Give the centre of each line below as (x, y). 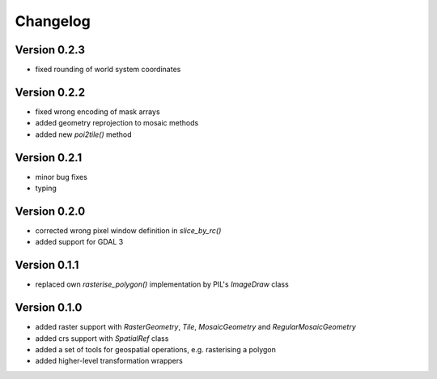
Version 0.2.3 (50, 50)
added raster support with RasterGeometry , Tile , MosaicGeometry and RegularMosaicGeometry (195, 327)
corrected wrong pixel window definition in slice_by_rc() (128, 230)
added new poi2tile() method (84, 134)
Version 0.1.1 (47, 265)
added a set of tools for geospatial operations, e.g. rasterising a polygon (156, 349)
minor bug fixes (62, 177)
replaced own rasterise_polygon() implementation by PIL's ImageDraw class (162, 284)
